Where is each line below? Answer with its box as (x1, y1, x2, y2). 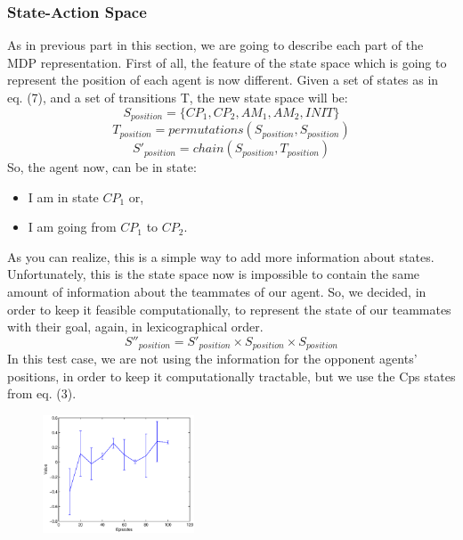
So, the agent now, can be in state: (7, 158, 197, 176)
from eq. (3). (7, 384, 77, 403)
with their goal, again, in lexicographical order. (7, 317, 264, 336)
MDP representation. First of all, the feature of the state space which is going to (7, 53, 447, 71)
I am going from (28, 217, 117, 236)
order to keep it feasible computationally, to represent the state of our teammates (7, 299, 451, 318)
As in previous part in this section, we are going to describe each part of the (7, 36, 424, 54)
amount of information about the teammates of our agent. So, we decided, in (7, 282, 426, 301)
